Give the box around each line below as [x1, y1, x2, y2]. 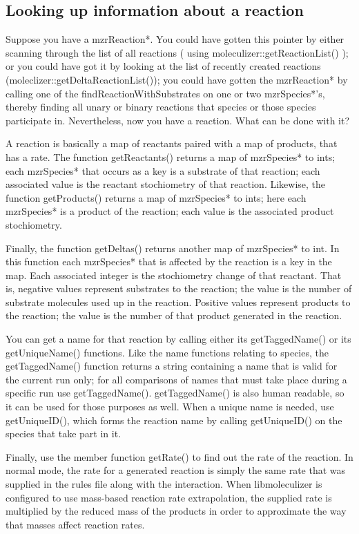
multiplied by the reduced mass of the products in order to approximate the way [6, 504, 347, 518]
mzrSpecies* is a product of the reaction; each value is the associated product [6, 204, 334, 218]
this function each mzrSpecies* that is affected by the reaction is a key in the [6, 254, 332, 269]
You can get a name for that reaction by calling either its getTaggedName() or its [6, 332, 351, 346]
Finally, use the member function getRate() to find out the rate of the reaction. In [6, 449, 353, 464]
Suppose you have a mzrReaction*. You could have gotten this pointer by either [6, 32, 345, 46]
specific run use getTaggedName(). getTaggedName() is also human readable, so [6, 385, 345, 400]
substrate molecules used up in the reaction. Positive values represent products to [6, 294, 351, 309]
